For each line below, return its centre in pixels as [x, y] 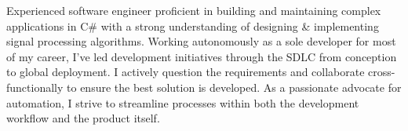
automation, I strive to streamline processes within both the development [183, 102]
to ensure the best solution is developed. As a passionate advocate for [234, 87]
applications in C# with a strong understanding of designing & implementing [193, 25]
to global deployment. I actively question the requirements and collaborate [186, 72]
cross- [382, 72]
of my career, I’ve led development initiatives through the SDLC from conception [202, 56]
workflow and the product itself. [83, 118]
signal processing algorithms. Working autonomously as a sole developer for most [201, 41]
